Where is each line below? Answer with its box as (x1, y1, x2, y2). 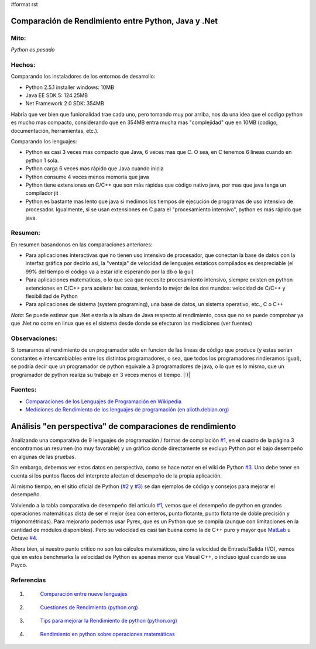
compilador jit (25, 190, 59, 197)
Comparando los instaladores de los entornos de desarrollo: (11, 73, 156, 80)
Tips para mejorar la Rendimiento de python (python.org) (40, 617, 178, 624)
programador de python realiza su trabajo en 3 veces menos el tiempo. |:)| (11, 371, 190, 378)
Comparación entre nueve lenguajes (40, 590, 128, 598)
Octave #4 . (11, 534, 38, 541)
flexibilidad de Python (25, 293, 78, 300)
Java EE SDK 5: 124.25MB (25, 92, 88, 99)
